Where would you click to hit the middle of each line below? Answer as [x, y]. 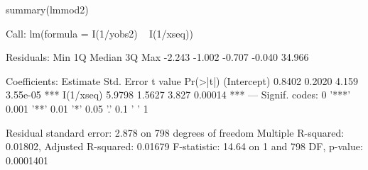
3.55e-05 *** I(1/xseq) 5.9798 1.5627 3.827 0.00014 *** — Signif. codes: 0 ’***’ [178, 95]
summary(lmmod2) [47, 9]
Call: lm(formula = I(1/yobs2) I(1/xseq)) [99, 33]
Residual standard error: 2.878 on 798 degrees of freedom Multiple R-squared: [175, 132]
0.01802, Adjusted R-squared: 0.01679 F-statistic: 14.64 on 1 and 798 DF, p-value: [184, 146]
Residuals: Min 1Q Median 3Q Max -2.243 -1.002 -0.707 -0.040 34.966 [157, 57]
